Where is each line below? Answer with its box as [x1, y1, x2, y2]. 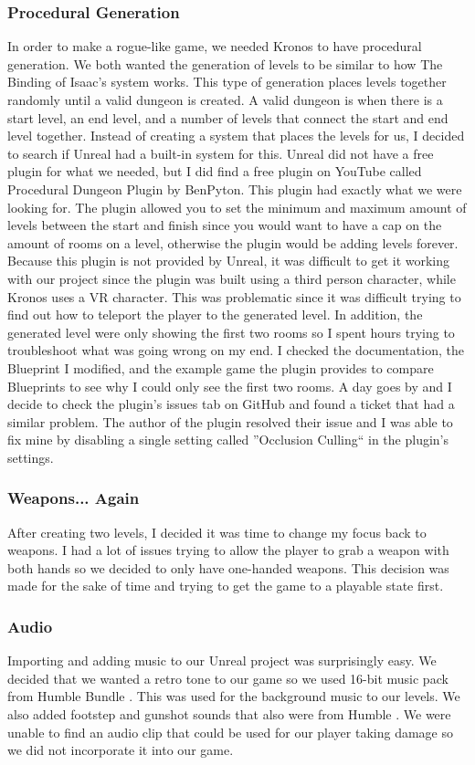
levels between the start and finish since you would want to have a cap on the [7, 215, 442, 235]
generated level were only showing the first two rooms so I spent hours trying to [7, 322, 455, 341]
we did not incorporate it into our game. [7, 740, 234, 760]
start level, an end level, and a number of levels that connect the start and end [7, 108, 449, 127]
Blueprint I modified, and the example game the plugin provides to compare [7, 358, 434, 377]
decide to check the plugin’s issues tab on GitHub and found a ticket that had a [7, 394, 455, 414]
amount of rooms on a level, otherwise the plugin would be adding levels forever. [7, 233, 459, 252]
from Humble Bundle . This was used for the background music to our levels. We [7, 686, 460, 706]
